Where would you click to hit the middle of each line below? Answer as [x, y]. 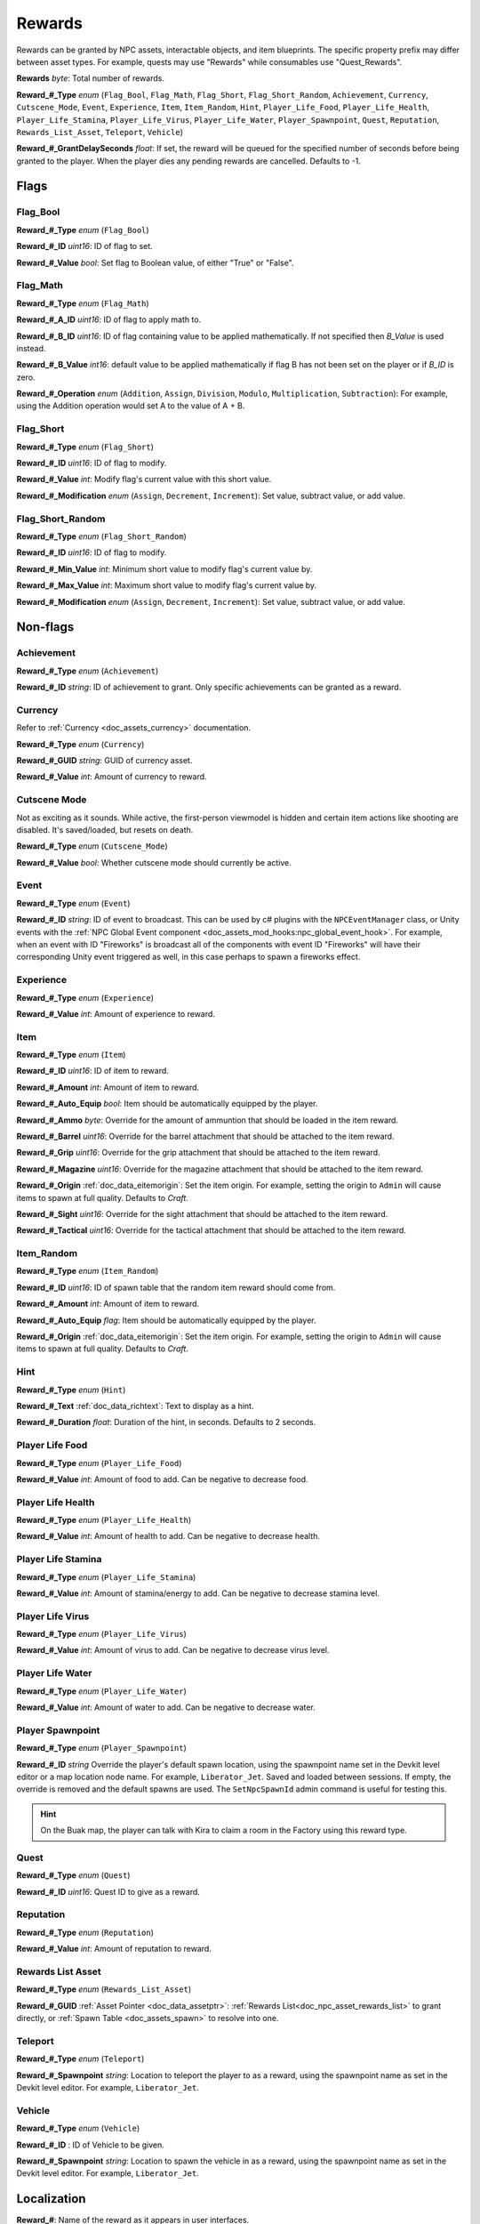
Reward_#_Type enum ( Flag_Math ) [83, 303]
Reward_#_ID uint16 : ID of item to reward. [92, 1071]
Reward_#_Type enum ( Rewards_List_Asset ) [104, 1989]
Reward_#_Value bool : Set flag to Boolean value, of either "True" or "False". [155, 262]
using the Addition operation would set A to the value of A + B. [131, 406]
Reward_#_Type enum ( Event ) [73, 903]
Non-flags [45, 627]
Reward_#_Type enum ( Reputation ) [85, 1932]
